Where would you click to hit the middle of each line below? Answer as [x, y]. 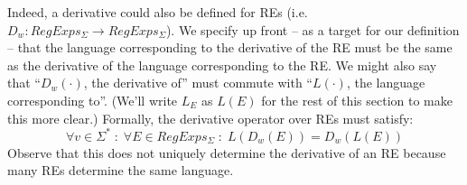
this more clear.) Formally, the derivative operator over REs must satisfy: [210, 118]
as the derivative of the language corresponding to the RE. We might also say [222, 65]
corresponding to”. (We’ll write [93, 100]
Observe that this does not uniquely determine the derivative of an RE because [227, 152]
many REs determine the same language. [121, 170]
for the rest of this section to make [357, 100]
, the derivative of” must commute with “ [198, 83]
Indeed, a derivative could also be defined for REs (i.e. [158, 12]
